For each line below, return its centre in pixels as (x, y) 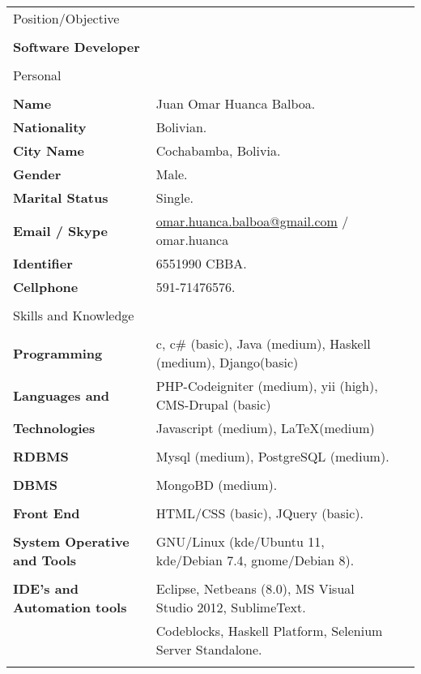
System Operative (71, 541)
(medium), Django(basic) (227, 362)
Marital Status (61, 197)
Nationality (50, 127)
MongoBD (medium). (217, 485)
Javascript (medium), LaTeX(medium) (265, 428)
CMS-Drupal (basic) (213, 404)
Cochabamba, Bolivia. (218, 150)
